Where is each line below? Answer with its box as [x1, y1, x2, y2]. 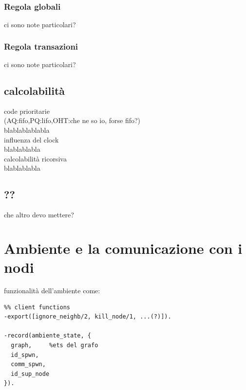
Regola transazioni [4, 40, 78, 52]
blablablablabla [4, 125, 50, 135]
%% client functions [4, 303, 71, 311]
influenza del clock [4, 134, 59, 144]
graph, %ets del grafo [11, 342, 98, 349]
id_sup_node [11, 370, 50, 377]
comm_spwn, [11, 361, 46, 368]
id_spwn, [11, 351, 39, 358]
